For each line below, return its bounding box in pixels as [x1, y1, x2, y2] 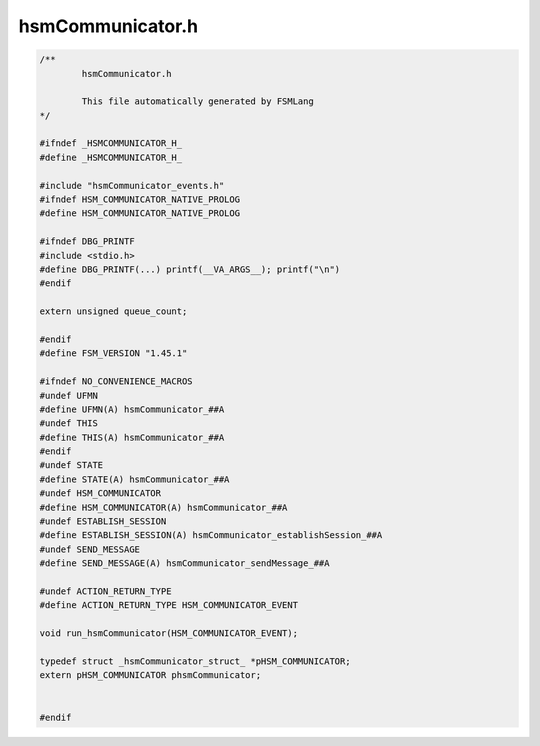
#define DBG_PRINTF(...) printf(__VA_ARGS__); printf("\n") [39, 264, 341, 275]
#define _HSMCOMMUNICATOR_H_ [39, 151, 183, 163]
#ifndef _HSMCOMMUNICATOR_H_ [39, 138, 183, 149]
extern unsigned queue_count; [39, 306, 188, 317]
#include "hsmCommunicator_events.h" [39, 180, 225, 191]
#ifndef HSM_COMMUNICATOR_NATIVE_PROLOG [39, 194, 240, 205]
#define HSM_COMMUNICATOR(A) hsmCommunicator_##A [39, 501, 288, 513]
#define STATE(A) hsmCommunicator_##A [39, 473, 230, 485]
